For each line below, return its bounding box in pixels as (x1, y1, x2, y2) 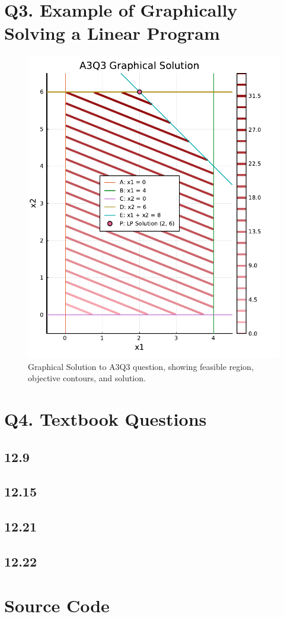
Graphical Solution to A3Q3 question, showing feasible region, (28, 360, 254, 372)
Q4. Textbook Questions (4, 407, 207, 431)
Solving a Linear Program (4, 21, 220, 45)
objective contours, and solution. (28, 372, 146, 384)
